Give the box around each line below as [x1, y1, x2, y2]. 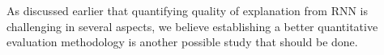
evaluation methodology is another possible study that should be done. [6, 33, 358, 50]
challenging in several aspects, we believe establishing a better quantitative [6, 18, 378, 34]
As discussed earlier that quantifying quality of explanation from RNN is [6, 2, 369, 18]
